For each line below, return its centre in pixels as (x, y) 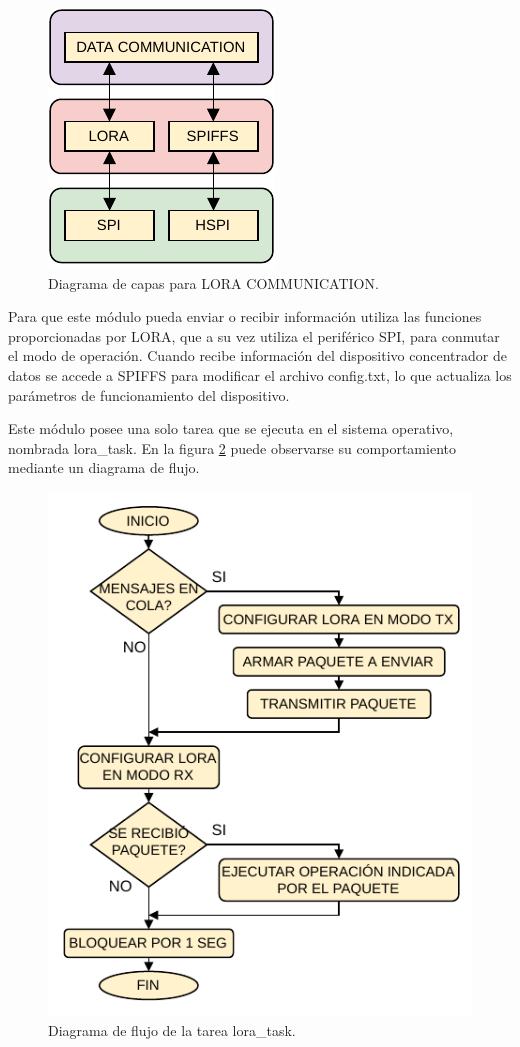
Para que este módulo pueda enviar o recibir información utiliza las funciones (245, 316)
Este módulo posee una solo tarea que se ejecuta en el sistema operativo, (231, 428)
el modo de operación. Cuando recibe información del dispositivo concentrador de (257, 355)
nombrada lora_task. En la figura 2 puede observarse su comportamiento (232, 447)
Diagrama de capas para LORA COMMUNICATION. (213, 282)
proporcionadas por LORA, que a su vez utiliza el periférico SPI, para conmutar (254, 335)
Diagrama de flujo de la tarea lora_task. (172, 1029)
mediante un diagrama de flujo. (104, 467)
